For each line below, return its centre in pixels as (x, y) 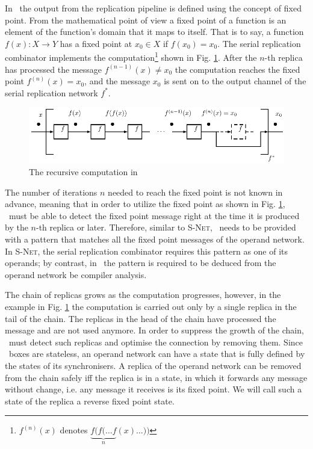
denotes (74, 430)
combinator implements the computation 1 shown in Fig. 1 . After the (131, 57)
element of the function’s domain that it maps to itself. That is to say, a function (154, 32)
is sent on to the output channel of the (235, 81)
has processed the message (53, 69)
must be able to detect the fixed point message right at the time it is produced (154, 215)
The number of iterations (51, 192)
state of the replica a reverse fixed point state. (90, 401)
